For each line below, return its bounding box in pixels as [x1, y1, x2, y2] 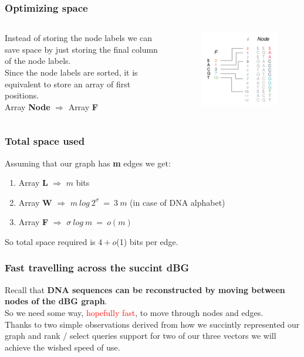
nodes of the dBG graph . [5, 295, 107, 307]
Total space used [5, 134, 85, 148]
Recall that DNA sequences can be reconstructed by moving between [5, 283, 285, 295]
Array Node [5, 100, 50, 113]
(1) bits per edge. [116, 235, 178, 247]
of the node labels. [5, 55, 71, 67]
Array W [18, 196, 52, 208]
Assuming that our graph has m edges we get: [5, 157, 171, 169]
